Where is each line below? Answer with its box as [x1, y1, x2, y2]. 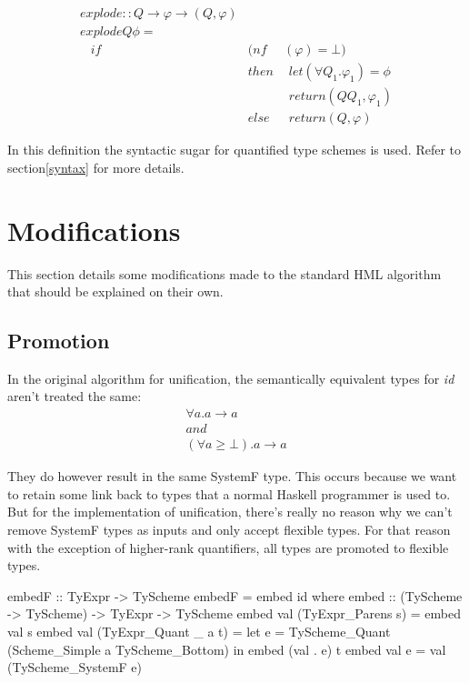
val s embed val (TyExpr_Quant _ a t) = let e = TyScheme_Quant [7, 621, 391, 640]
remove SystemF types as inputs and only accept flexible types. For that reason [7, 519, 451, 538]
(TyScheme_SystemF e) [7, 658, 143, 677]
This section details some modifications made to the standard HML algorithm [7, 264, 442, 283]
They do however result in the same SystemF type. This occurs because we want [7, 467, 457, 486]
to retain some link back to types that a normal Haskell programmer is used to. [7, 484, 451, 503]
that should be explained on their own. [7, 282, 224, 301]
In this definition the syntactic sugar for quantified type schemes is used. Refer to [7, 140, 461, 159]
